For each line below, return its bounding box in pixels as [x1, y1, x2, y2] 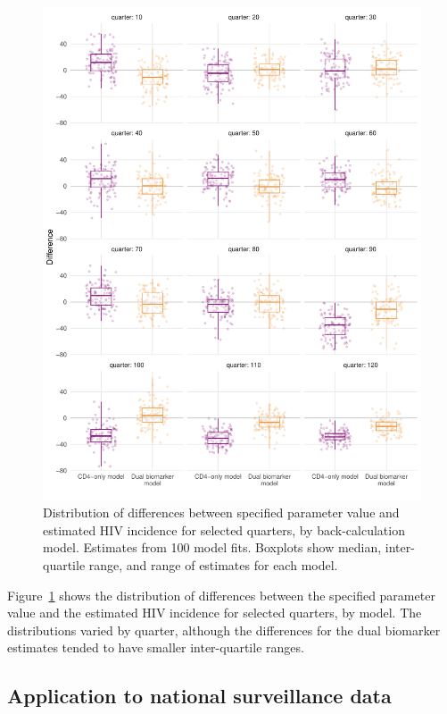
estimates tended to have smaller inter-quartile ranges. [7, 638, 304, 657]
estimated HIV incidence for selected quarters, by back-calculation [43, 520, 405, 539]
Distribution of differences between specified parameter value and [43, 503, 400, 522]
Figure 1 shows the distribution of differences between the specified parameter [7, 585, 435, 604]
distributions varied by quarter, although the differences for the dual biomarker [7, 620, 441, 639]
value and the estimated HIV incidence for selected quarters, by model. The [7, 603, 422, 622]
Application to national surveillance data [7, 682, 392, 710]
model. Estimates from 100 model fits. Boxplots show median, [43, 538, 382, 557]
